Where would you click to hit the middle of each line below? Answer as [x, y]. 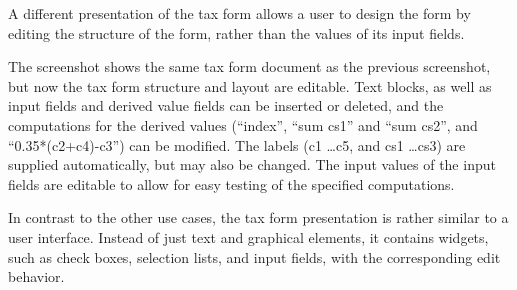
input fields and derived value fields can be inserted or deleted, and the [226, 105]
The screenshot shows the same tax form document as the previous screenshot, [249, 66]
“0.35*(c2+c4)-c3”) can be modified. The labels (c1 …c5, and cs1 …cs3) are [237, 144]
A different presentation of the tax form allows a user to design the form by [239, 13]
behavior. [36, 276]
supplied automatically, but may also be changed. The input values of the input [252, 164]
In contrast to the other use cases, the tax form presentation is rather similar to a [258, 217]
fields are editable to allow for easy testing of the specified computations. [231, 183]
